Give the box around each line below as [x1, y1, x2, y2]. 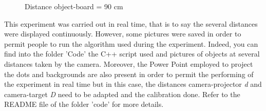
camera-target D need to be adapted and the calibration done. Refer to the [4, 88, 240, 99]
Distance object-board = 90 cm [25, 1, 123, 11]
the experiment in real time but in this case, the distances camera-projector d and [4, 79, 262, 89]
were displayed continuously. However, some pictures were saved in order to [4, 28, 241, 39]
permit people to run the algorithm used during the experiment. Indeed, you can [4, 38, 258, 49]
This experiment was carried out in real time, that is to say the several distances [4, 18, 258, 29]
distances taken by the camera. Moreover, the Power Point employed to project [4, 58, 253, 69]
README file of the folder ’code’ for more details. [4, 99, 164, 109]
